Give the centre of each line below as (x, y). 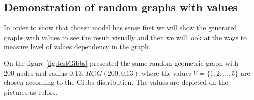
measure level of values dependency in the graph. (77, 47)
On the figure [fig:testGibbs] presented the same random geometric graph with (121, 63)
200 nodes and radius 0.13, (44, 72)
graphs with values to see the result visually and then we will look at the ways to (126, 37)
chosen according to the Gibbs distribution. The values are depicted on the (116, 82)
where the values (166, 72)
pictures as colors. (31, 91)
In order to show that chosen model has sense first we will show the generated (121, 28)
